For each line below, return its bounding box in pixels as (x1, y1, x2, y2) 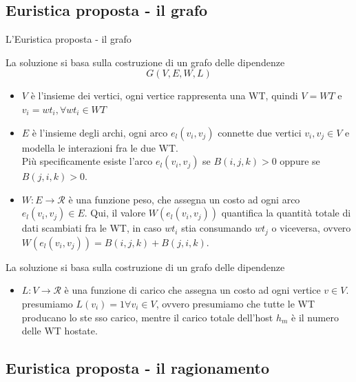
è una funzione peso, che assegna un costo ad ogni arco (68, 192, 300, 206)
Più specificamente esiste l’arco (21, 154, 153, 168)
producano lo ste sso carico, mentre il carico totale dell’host (21, 310, 273, 324)
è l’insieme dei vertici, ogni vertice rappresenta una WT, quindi (30, 88, 298, 103)
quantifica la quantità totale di (221, 205, 351, 220)
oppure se (280, 154, 320, 168)
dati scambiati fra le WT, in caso (21, 221, 162, 235)
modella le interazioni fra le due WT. (21, 140, 178, 154)
